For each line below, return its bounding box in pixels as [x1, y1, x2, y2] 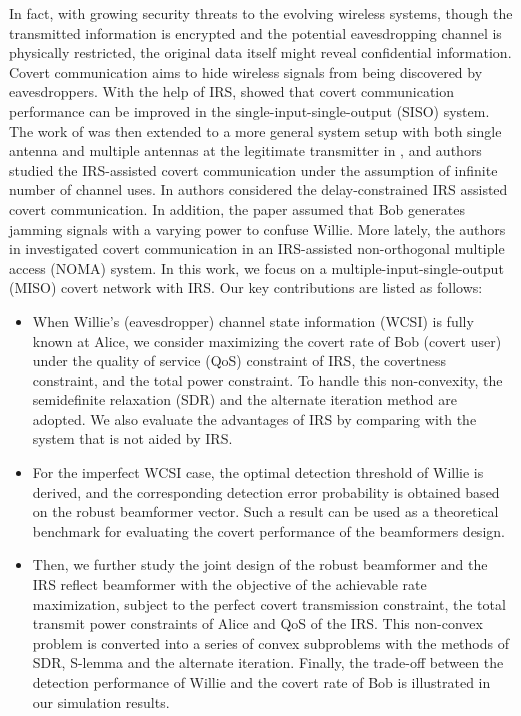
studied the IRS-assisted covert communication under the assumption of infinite [9, 159, 498, 180]
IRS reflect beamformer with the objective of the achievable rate [32, 574, 427, 595]
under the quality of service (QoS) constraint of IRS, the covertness [32, 350, 447, 371]
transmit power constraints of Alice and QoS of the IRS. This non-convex [32, 613, 483, 634]
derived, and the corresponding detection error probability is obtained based [32, 481, 500, 502]
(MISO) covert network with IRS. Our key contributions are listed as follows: [9, 277, 483, 298]
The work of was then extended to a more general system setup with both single [9, 120, 502, 141]
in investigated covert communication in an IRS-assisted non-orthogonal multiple [9, 238, 505, 259]
